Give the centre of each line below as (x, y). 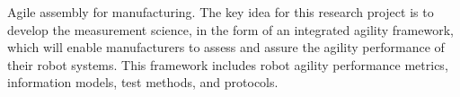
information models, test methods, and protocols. (143, 82)
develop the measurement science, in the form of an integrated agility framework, (230, 29)
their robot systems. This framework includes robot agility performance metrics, (228, 64)
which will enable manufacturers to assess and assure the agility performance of (226, 47)
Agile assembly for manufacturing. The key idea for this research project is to (221, 12)
